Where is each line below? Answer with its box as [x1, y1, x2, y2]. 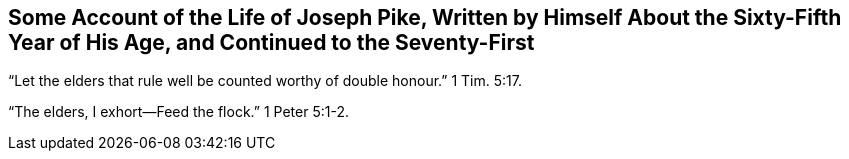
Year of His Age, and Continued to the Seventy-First [8, 30, 535, 55]
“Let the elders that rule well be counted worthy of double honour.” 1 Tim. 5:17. [8, 72, 522, 90]
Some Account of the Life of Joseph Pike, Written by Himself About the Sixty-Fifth [8, 5, 842, 30]
